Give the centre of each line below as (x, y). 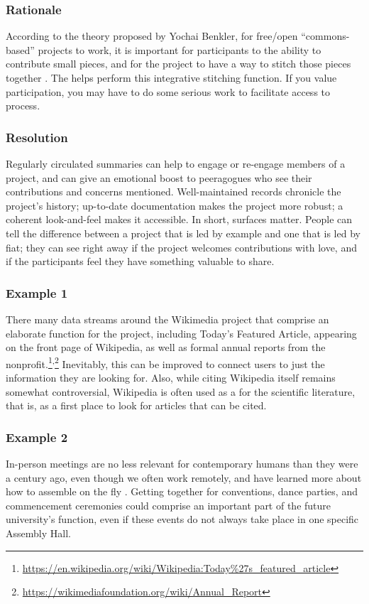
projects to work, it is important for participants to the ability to (180, 49)
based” (20, 49)
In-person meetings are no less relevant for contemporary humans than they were (182, 463)
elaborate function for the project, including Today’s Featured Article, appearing (181, 333)
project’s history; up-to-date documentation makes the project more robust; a (175, 205)
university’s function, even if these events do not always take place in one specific (182, 519)
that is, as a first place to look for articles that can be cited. (136, 405)
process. (23, 106)
